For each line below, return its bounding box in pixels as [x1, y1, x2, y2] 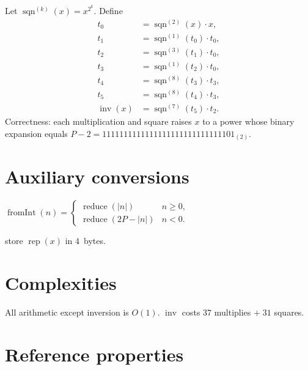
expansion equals [5, 127, 68, 139]
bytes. [84, 234, 106, 247]
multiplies [214, 305, 251, 318]
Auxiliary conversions [5, 164, 189, 189]
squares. [274, 305, 304, 318]
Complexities [5, 270, 117, 295]
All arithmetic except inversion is [5, 305, 129, 318]
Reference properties [5, 341, 184, 366]
